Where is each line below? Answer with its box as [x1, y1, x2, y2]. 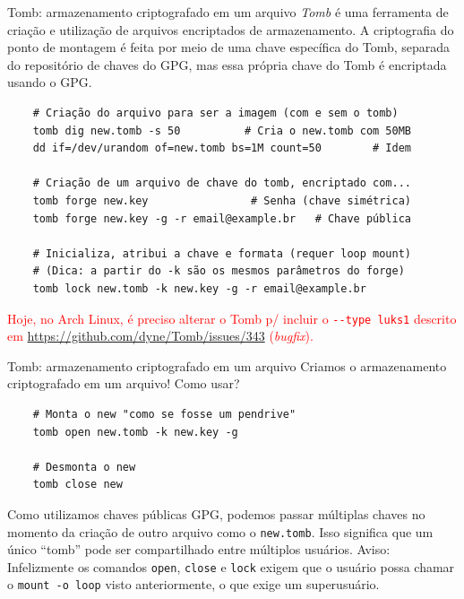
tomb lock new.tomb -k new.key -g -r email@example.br [32, 282, 366, 295]
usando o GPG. [7, 73, 92, 91]
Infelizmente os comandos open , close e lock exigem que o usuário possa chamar [7, 557, 455, 576]
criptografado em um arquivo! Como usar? [7, 374, 240, 393]
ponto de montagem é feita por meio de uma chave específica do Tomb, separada [7, 38, 451, 56]
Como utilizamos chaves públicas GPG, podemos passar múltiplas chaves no [7, 504, 425, 523]
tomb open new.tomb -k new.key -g [32, 425, 238, 438]
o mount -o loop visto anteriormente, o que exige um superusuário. [7, 575, 380, 594]
